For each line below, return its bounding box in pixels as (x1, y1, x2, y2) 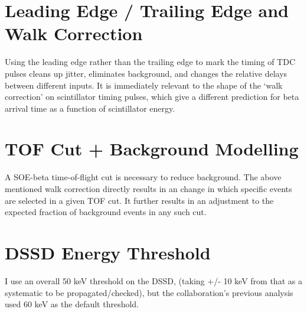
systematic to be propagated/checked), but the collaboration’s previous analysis (5, 286, 293, 298)
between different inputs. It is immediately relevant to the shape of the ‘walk (5, 79, 283, 91)
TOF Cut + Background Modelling (5, 136, 299, 161)
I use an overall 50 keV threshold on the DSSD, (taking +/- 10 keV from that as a (5, 274, 302, 287)
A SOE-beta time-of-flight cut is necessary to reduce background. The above (5, 171, 282, 183)
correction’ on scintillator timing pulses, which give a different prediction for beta (5, 90, 299, 103)
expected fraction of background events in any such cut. (5, 206, 207, 218)
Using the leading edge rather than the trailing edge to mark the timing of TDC (5, 56, 295, 68)
